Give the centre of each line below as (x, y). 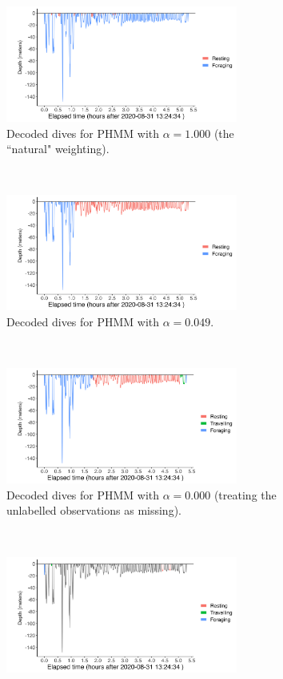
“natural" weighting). (58, 149)
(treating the (245, 494)
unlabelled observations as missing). (94, 510)
